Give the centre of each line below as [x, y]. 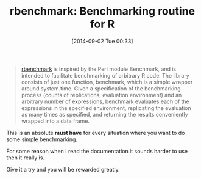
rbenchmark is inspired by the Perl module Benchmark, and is [99, 69]
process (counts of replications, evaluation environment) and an [101, 95]
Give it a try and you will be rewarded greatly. [63, 169]
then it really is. [25, 158]
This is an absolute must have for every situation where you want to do [96, 133]
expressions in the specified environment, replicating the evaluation [106, 108]
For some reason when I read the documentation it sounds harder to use [97, 151]
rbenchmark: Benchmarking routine [102, 11]
